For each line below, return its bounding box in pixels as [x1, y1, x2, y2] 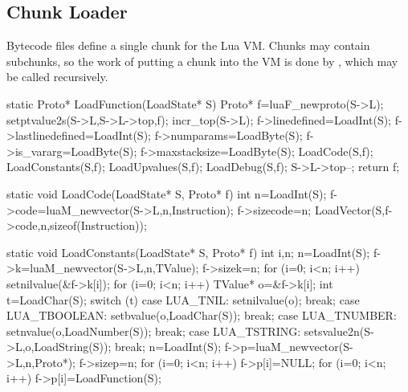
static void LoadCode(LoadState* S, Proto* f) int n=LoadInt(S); [6, 185, 327, 202]
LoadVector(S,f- [314, 201, 393, 218]
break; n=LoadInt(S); [115, 338, 222, 355]
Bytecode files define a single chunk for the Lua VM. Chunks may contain [6, 37, 370, 54]
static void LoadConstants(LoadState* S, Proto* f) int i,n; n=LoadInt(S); [6, 243, 370, 260]
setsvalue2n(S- [304, 322, 374, 339]
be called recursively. [6, 68, 108, 85]
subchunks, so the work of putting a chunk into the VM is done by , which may [6, 52, 398, 69]
